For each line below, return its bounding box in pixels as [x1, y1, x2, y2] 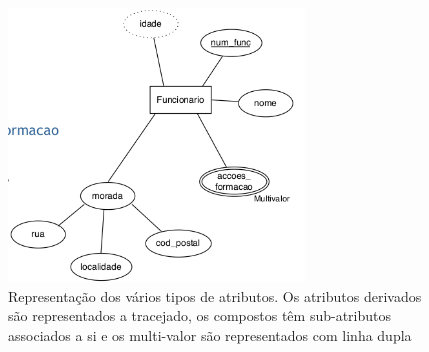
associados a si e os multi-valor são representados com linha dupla [8, 324, 412, 345]
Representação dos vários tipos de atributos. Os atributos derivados [8, 285, 422, 306]
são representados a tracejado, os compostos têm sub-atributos [8, 305, 392, 326]
